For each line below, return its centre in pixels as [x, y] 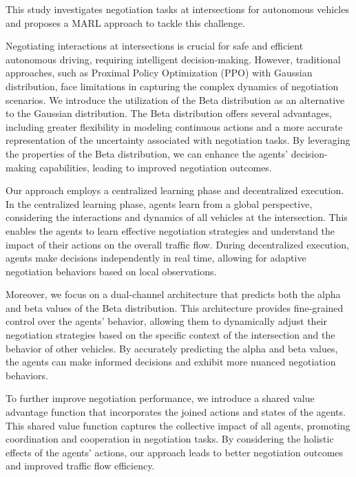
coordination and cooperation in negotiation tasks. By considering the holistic [170, 439]
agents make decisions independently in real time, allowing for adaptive [156, 258]
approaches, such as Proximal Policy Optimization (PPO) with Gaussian [159, 73]
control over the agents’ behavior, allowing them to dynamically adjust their [166, 321]
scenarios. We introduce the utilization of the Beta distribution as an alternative [175, 99]
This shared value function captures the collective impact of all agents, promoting [178, 425]
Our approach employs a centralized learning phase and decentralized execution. [175, 190]
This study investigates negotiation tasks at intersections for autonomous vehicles [177, 9]
